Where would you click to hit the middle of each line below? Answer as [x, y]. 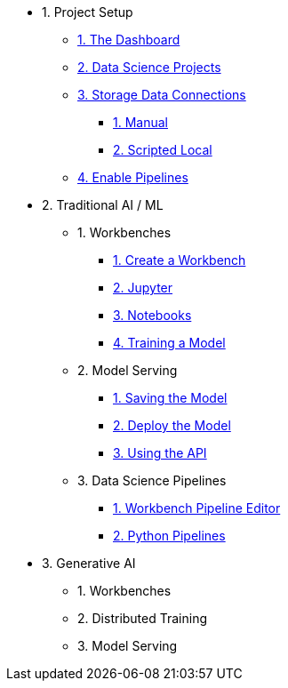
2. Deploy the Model [172, 425]
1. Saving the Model [170, 398]
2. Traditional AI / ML [103, 205]
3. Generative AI [89, 563]
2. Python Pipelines [169, 536]
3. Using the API [160, 453]
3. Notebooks [152, 315]
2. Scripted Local [163, 150]
